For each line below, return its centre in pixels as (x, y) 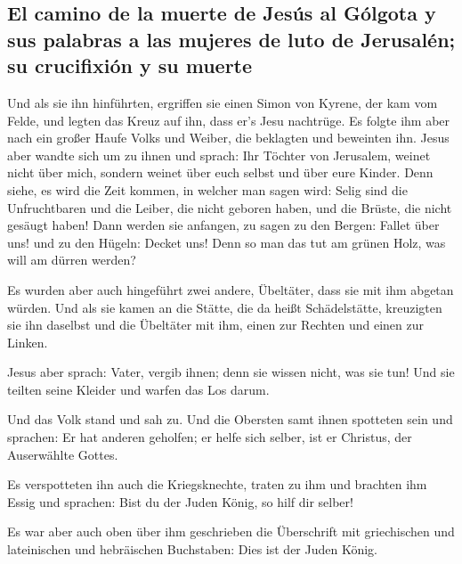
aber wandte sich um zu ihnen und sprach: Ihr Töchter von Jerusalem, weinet (219, 155)
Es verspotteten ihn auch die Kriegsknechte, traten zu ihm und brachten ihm (217, 484)
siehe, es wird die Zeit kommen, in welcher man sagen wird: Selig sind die (207, 189)
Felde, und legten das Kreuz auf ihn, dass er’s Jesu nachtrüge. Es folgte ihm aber (229, 120)
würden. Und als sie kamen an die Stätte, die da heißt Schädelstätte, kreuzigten (225, 307)
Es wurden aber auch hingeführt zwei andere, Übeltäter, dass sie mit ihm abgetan (231, 289)
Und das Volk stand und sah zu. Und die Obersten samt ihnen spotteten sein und (230, 419)
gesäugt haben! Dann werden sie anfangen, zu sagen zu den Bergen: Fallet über (223, 225)
